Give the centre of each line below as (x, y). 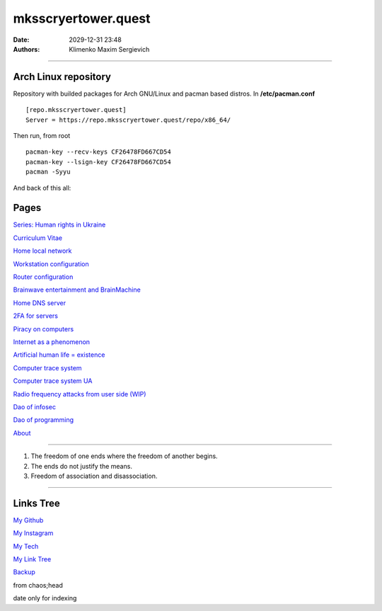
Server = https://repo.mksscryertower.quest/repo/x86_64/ (128, 120)
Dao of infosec (35, 406)
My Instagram (33, 533)
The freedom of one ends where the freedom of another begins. (125, 456)
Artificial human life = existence (59, 355)
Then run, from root (42, 136)
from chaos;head (38, 585)
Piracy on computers (44, 329)
